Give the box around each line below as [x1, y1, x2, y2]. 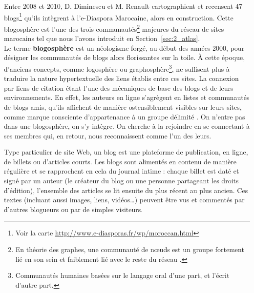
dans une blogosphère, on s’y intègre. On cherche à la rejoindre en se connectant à [4, 121, 250, 131]
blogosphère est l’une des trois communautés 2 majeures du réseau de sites [4, 22, 224, 34]
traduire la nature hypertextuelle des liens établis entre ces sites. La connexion [4, 73, 239, 83]
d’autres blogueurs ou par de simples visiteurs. [4, 204, 143, 214]
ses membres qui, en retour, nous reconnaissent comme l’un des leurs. [4, 130, 212, 140]
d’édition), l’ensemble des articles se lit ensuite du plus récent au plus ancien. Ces [4, 185, 248, 195]
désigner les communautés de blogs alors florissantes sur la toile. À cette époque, [4, 52, 245, 62]
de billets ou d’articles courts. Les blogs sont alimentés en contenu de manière [4, 156, 237, 166]
